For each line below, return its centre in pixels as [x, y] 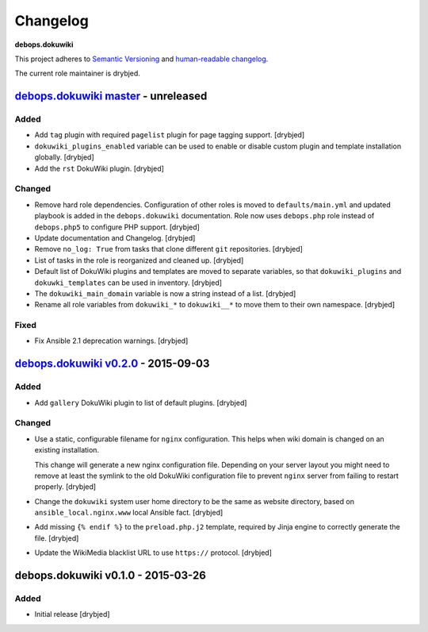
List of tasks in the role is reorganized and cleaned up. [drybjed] [139, 260]
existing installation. [67, 450]
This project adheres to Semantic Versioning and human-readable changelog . [141, 59]
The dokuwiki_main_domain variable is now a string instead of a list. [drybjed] [165, 293]
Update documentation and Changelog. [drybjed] [115, 237]
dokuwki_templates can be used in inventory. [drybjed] [128, 283]
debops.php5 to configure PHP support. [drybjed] [117, 227]
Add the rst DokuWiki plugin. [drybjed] [99, 168]
